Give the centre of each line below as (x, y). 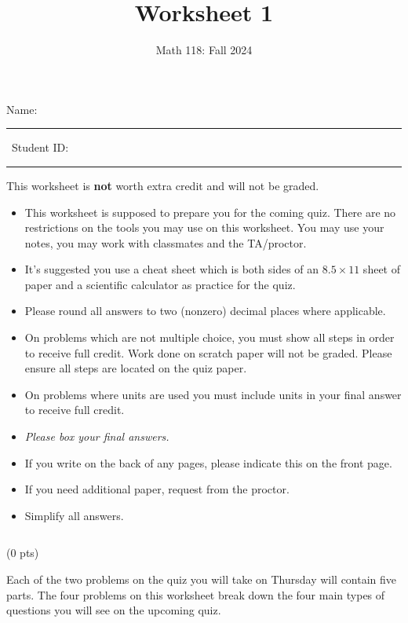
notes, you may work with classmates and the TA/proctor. (166, 242)
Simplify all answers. (74, 515)
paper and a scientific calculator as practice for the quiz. (160, 284)
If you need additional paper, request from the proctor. (157, 489)
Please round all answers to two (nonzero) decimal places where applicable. (205, 311)
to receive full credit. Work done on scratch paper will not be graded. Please (208, 352)
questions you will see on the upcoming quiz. (114, 610)
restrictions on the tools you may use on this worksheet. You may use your (204, 227)
